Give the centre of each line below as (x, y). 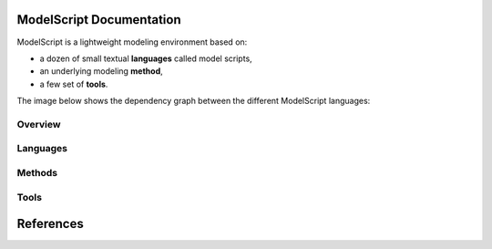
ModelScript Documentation (99, 20)
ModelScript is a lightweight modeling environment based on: (132, 42)
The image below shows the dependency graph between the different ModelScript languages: (194, 101)
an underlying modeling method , (101, 71)
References (50, 224)
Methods (37, 172)
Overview (39, 124)
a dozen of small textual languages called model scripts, (146, 58)
